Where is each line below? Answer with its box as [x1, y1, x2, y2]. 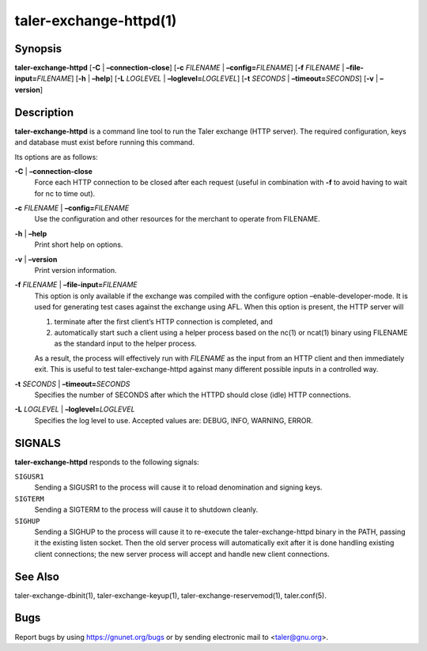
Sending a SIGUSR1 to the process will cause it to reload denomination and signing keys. [34, 483, 323, 492]
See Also [14, 570, 59, 583]
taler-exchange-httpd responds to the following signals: [14, 457, 199, 467]
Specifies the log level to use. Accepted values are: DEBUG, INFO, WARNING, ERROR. [34, 415, 314, 425]
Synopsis [14, 42, 62, 55]
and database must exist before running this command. [14, 138, 195, 147]
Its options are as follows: [14, 152, 98, 161]
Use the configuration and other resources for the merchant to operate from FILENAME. [34, 214, 320, 224]
